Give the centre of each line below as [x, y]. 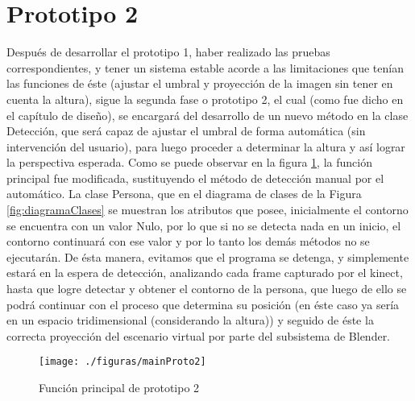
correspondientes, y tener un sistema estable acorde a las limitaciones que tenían [205, 67]
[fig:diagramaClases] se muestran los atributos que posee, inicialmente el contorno [207, 210]
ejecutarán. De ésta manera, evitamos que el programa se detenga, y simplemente [208, 256]
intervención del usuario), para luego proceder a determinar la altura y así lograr [206, 146]
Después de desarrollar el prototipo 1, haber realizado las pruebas [168, 52]
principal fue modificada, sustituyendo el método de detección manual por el [195, 178]
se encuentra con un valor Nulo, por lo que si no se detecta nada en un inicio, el [204, 225]
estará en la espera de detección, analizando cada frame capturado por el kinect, [205, 273]
